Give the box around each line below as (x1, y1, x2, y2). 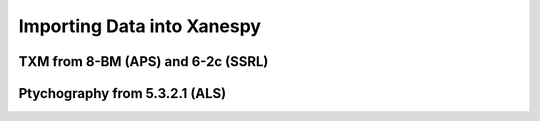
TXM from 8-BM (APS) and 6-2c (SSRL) (18, 53, 269, 70)
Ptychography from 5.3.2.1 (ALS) (18, 85, 227, 102)
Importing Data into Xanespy (18, 15, 262, 37)
